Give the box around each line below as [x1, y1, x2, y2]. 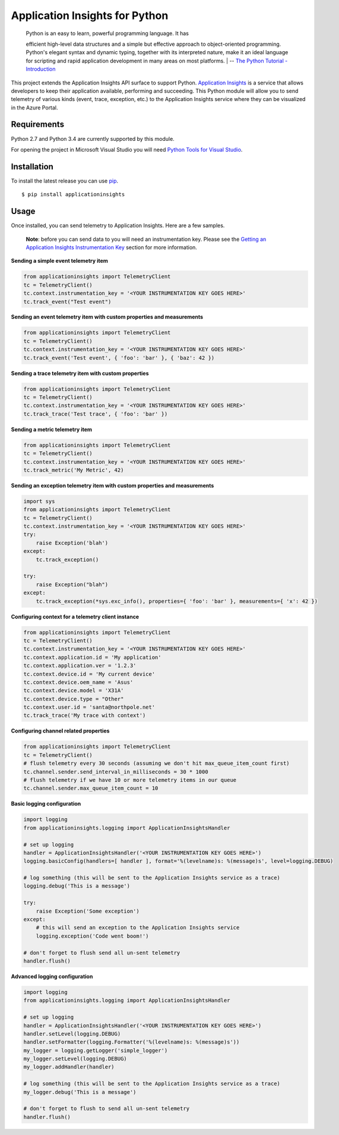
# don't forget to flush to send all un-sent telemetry [23, 1105, 190, 1112]
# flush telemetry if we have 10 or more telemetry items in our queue [23, 776, 237, 783]
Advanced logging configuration [11, 973, 93, 980]
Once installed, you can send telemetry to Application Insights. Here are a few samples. [11, 222, 225, 229]
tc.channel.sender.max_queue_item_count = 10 [23, 785, 159, 792]
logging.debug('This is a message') [23, 883, 131, 889]
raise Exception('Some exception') [36, 907, 140, 914]
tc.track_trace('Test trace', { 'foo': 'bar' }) [23, 410, 168, 417]
